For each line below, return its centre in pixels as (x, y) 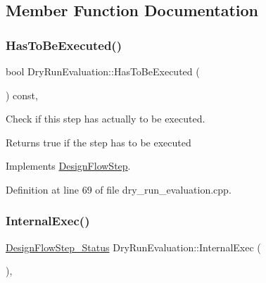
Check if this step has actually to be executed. (106, 119)
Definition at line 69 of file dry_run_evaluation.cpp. (119, 189)
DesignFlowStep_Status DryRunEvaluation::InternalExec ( (133, 247)
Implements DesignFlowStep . (68, 166)
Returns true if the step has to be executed (99, 142)
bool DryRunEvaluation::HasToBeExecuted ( (103, 71)
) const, (22, 95)
